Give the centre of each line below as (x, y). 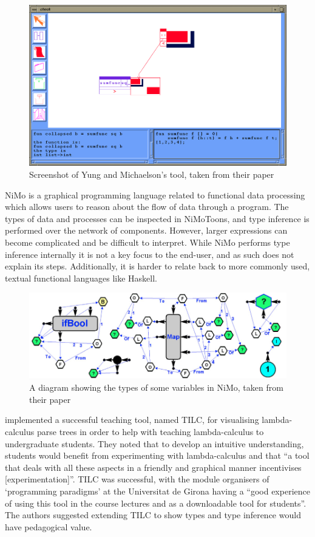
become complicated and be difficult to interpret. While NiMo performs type (147, 242)
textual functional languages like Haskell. (81, 278)
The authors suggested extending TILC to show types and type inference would (153, 515)
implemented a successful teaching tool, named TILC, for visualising (132, 420)
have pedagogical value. (49, 526)
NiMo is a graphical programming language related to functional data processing (155, 194)
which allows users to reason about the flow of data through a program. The (147, 207)
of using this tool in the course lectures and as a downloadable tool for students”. (156, 503)
